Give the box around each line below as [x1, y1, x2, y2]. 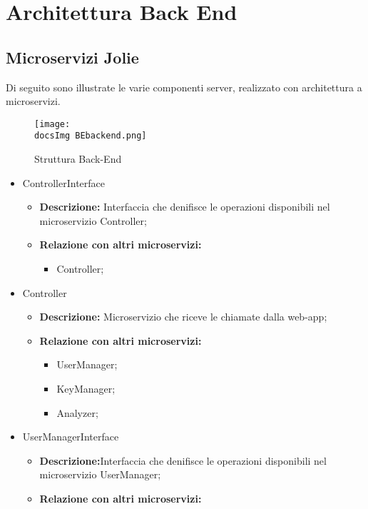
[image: [34, 119, 71, 129]
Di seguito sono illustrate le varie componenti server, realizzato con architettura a [6, 79, 362, 94]
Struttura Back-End [34, 151, 122, 166]
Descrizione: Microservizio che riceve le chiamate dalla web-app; [39, 309, 327, 324]
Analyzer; [56, 405, 98, 420]
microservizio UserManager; [39, 467, 161, 482]
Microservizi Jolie [6, 46, 139, 68]
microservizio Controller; [39, 213, 147, 228]
